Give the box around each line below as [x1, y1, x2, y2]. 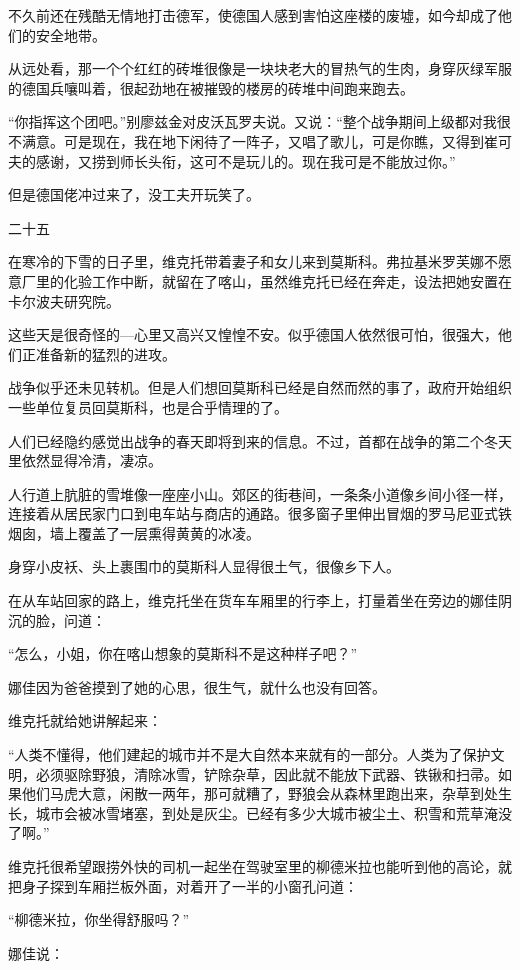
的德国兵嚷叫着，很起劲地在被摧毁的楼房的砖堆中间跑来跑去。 [8, 77, 414, 98]
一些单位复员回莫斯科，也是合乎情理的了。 [8, 396, 288, 417]
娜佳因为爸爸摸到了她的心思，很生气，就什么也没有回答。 [8, 676, 386, 697]
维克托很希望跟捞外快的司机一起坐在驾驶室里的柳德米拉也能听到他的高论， [8, 856, 498, 876]
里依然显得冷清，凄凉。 [8, 450, 162, 471]
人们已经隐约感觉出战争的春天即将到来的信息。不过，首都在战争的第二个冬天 [8, 430, 512, 451]
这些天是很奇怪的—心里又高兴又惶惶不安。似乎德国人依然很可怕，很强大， [8, 324, 498, 345]
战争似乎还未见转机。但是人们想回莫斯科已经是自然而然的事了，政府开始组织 [8, 377, 512, 398]
